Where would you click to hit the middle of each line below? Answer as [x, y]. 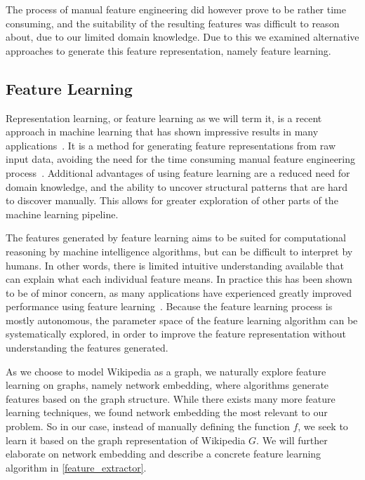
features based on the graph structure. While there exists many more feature [171, 398]
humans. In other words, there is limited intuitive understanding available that [175, 265]
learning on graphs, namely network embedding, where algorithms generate [167, 385]
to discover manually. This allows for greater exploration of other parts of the [172, 200]
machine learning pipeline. [62, 214]
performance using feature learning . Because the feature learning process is [169, 306]
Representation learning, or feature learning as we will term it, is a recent [164, 118]
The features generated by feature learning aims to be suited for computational [176, 238]
